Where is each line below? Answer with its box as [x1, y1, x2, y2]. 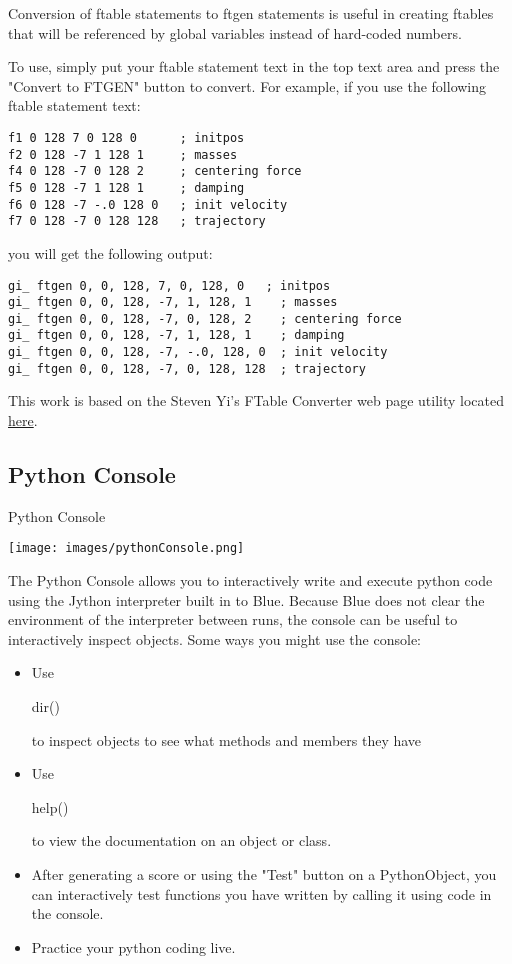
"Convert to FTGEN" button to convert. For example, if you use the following [8, 75, 487, 96]
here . [8, 410, 38, 431]
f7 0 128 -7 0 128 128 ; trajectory [8, 214, 266, 229]
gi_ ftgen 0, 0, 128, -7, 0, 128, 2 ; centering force [8, 311, 402, 326]
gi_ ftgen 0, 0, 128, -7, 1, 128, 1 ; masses [8, 295, 338, 310]
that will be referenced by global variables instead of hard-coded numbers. [8, 22, 462, 43]
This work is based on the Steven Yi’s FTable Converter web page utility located [8, 390, 505, 411]
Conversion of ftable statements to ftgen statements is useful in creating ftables [8, 3, 494, 23]
